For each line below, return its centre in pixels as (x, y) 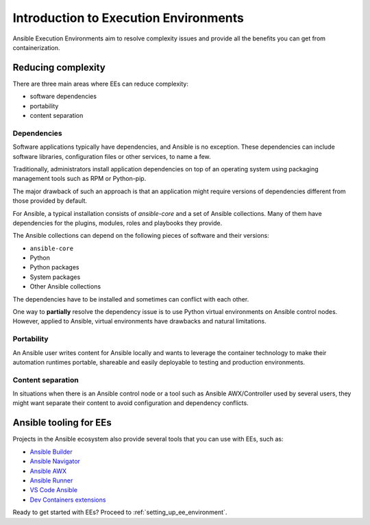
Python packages (54, 267)
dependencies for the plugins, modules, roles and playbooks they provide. (118, 223)
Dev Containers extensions (68, 500)
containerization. (37, 47)
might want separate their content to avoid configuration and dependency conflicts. (131, 403)
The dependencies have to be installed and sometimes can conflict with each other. (131, 299)
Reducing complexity (59, 68)
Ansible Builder (51, 452)
